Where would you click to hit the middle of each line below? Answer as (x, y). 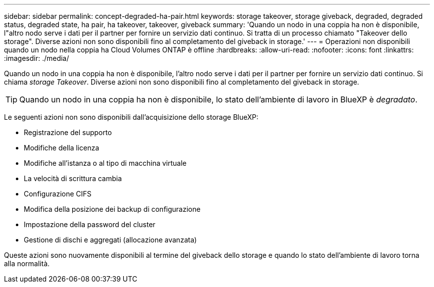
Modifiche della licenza (62, 148)
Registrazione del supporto (68, 132)
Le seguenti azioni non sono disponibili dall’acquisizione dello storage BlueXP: (131, 117)
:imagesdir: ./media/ (37, 58)
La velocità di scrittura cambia (73, 178)
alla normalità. (27, 263)
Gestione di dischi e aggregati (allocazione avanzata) (110, 240)
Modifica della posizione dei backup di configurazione (112, 209)
